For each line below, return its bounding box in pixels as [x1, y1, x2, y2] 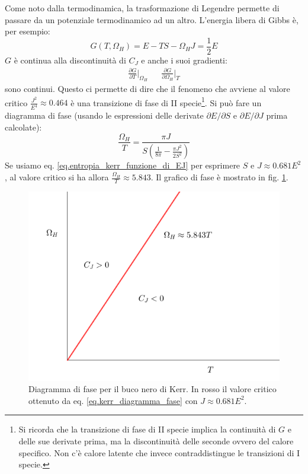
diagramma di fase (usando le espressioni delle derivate [5, 109, 204, 122]
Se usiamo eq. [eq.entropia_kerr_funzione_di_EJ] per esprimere [5, 159, 240, 171]
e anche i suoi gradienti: [141, 53, 227, 66]
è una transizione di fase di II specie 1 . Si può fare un [70, 94, 262, 109]
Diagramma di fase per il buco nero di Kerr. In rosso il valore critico [28, 383, 277, 395]
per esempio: [5, 25, 50, 37]
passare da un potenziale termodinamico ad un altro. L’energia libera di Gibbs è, [5, 13, 299, 26]
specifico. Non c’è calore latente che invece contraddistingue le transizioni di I [18, 446, 300, 459]
